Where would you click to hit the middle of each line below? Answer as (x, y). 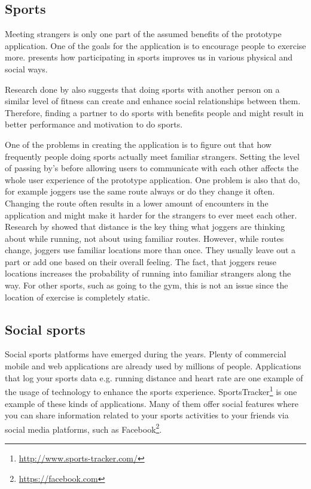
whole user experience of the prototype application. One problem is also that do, (153, 179)
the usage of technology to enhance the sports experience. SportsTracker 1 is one (151, 391)
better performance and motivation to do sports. (94, 124)
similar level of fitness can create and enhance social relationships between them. (153, 101)
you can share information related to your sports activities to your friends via (147, 415)
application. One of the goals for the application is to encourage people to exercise (155, 45)
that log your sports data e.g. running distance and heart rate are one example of (154, 377)
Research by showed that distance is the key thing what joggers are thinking (145, 227)
